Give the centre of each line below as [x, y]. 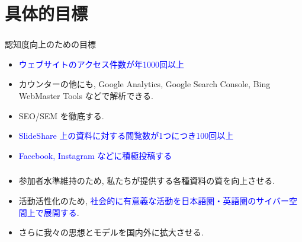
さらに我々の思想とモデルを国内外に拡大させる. [111, 232]
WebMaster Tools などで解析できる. [86, 96]
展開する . [61, 212]
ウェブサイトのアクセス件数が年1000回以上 [102, 64]
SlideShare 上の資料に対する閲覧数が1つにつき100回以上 [126, 136]
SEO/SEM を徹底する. [61, 115]
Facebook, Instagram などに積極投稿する [95, 155]
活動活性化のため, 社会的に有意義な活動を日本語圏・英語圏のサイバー [154, 200]
